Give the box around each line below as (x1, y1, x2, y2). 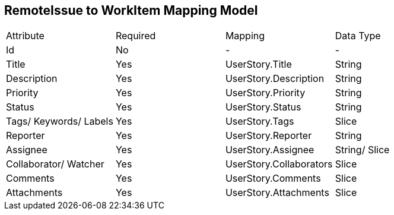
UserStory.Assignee (225, 144, 314, 156)
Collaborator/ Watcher (6, 158, 104, 170)
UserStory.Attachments (225, 186, 329, 199)
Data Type (335, 30, 381, 42)
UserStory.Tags (225, 115, 294, 128)
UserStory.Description (225, 72, 325, 85)
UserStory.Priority (225, 87, 306, 99)
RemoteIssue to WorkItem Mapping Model (4, 3, 258, 18)
